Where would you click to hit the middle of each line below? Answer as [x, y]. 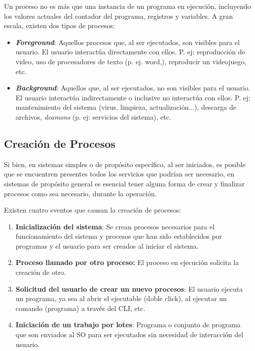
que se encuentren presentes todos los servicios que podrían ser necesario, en [119, 174]
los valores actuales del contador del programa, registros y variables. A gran [118, 16]
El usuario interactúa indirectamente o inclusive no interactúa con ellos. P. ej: [133, 97]
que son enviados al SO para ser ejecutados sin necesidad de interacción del [129, 334]
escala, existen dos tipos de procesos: [59, 25]
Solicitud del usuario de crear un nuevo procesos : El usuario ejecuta [129, 288]
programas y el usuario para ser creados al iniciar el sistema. [107, 245]
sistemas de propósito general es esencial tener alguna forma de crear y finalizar [124, 183]
